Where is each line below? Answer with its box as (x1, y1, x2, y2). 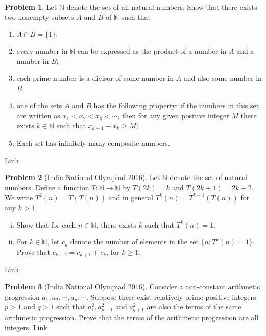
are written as (16, 110, 60, 121)
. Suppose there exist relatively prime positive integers (86, 291, 256, 302)
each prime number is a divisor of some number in (16, 73, 174, 83)
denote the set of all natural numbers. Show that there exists (66, 2, 257, 12)
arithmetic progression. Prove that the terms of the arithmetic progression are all (5, 312, 259, 323)
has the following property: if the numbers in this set (93, 100, 259, 110)
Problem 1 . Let (5, 2, 57, 12)
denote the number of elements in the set (70, 236, 199, 247)
